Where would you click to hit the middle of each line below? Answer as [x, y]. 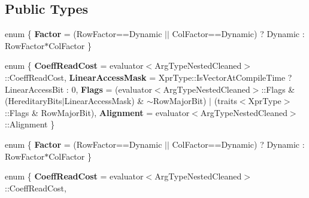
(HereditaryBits [34, 101]
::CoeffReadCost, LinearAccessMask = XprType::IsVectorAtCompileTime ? [149, 77]
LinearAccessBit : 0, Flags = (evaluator [78, 89]
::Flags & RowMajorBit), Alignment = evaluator [97, 112]
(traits [225, 101]
